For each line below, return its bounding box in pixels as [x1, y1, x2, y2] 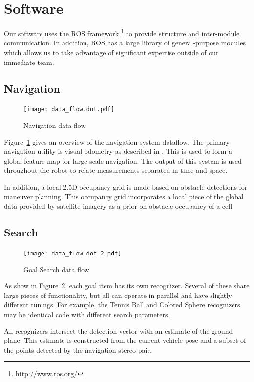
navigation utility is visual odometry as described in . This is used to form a [4, 146, 232, 156]
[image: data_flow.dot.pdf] [23, 106, 115, 113]
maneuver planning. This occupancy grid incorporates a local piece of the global [4, 191, 244, 201]
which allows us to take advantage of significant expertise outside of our [4, 47, 219, 57]
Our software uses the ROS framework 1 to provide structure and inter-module [4, 27, 240, 38]
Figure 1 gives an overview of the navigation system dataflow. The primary [4, 136, 230, 147]
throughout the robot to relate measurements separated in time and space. [4, 165, 228, 175]
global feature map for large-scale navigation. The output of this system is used [4, 155, 242, 166]
